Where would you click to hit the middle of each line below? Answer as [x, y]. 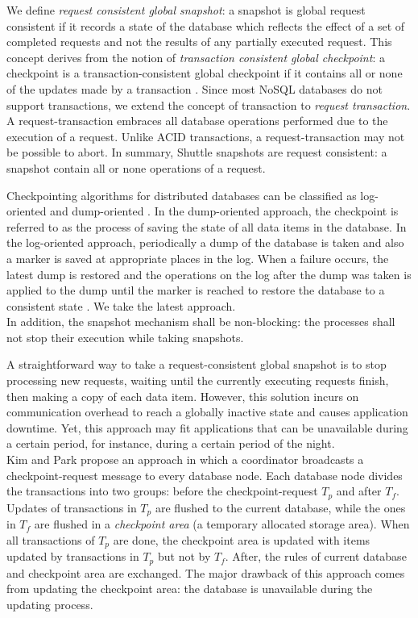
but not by [184, 556]
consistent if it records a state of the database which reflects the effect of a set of [206, 25]
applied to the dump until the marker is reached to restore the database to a [196, 290]
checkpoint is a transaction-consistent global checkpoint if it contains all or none [205, 73]
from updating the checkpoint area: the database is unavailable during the [190, 589]
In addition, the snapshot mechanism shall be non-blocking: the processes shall [201, 322]
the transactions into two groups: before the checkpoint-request [162, 491]
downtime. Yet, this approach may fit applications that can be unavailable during [207, 427]
